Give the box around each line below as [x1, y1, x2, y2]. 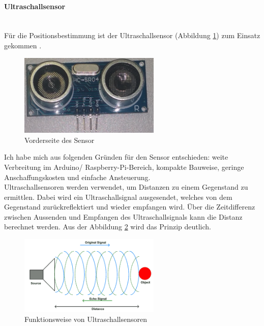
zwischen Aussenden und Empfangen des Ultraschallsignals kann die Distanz [4, 211, 243, 222]
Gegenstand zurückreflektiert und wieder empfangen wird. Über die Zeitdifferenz [4, 201, 255, 212]
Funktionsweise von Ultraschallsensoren [24, 313, 147, 324]
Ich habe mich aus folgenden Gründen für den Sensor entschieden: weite [4, 152, 228, 162]
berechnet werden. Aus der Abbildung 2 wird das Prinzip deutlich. [4, 221, 211, 232]
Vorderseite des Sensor [24, 134, 95, 145]
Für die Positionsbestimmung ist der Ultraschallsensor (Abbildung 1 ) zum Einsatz [4, 30, 260, 41]
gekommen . [4, 40, 42, 50]
